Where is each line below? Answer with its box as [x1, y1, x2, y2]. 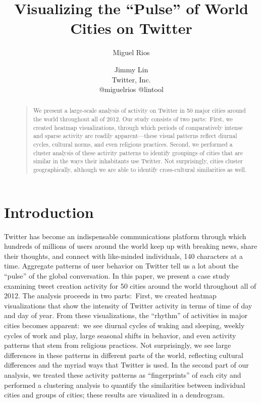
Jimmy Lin [114, 64, 148, 74]
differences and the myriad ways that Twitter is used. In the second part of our [4, 360, 249, 370]
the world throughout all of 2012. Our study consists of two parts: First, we [33, 115, 233, 123]
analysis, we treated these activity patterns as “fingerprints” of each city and [4, 369, 241, 380]
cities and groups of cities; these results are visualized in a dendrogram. [4, 389, 225, 400]
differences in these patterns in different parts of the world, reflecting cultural [4, 349, 243, 360]
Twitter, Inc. [112, 74, 151, 84]
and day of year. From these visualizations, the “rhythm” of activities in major [4, 310, 248, 321]
